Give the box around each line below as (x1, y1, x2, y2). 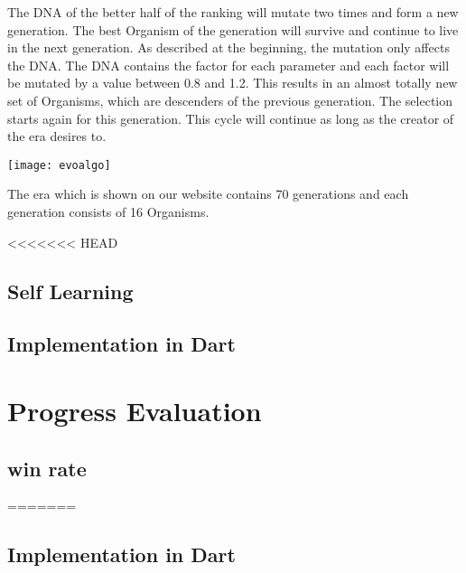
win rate (7, 454, 87, 482)
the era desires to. (7, 127, 107, 146)
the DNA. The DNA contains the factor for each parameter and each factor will (7, 55, 450, 74)
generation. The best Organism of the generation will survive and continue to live (7, 20, 459, 39)
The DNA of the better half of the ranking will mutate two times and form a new (7, 3, 459, 21)
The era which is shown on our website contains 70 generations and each (7, 184, 409, 203)
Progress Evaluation (7, 391, 262, 428)
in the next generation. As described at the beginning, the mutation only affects (7, 38, 450, 57)
